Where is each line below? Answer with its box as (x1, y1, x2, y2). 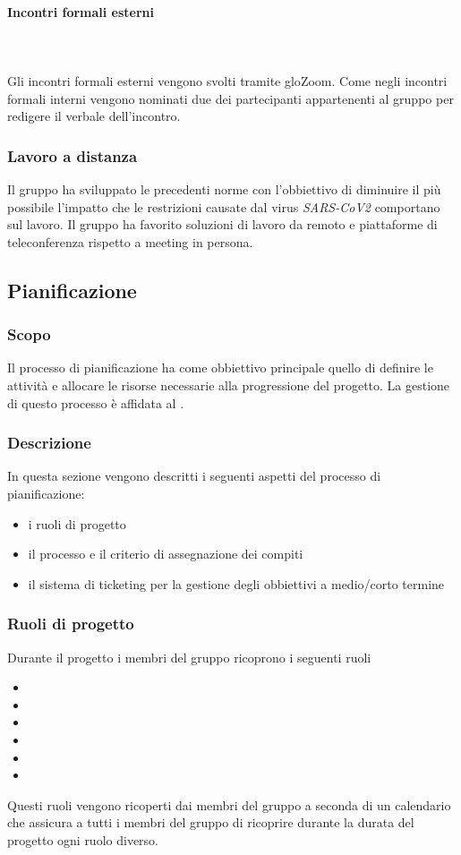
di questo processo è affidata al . (7, 393, 184, 412)
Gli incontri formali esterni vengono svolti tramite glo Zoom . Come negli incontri (7, 71, 448, 90)
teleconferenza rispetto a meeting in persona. (7, 232, 253, 251)
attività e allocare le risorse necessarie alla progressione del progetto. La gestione (7, 375, 450, 394)
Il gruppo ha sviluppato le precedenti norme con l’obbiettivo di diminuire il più (7, 179, 441, 198)
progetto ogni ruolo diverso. (7, 830, 158, 849)
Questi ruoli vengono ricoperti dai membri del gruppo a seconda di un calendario (7, 795, 451, 814)
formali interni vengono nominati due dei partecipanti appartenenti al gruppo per (7, 89, 454, 107)
